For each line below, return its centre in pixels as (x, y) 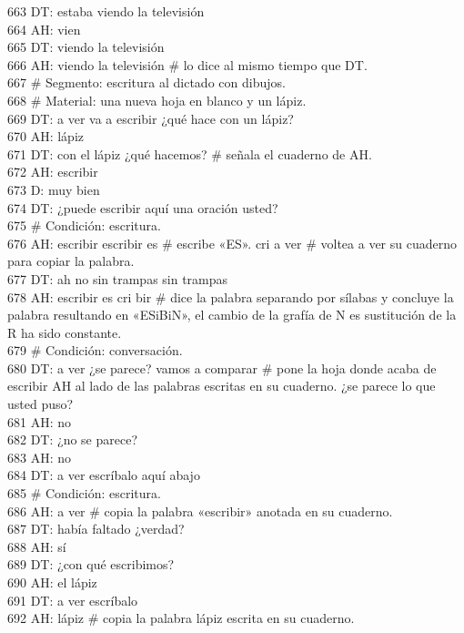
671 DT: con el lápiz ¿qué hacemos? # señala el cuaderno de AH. (190, 153)
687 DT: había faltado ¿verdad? (96, 529)
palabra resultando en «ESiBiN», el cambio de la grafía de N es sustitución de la (232, 315)
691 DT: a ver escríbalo (73, 600)
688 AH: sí (37, 546)
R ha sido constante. (65, 332)
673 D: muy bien (54, 189)
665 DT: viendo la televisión (86, 47)
